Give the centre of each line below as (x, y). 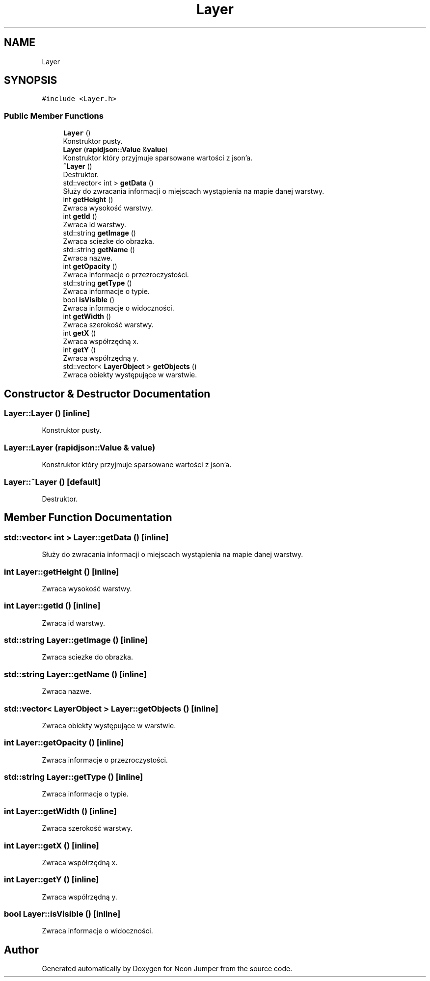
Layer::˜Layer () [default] (52, 482)
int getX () (80, 333)
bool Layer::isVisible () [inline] (62, 914)
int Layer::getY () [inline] (52, 880)
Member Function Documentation (88, 518)
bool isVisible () (89, 300)
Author (21, 950)
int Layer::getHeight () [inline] (62, 571)
